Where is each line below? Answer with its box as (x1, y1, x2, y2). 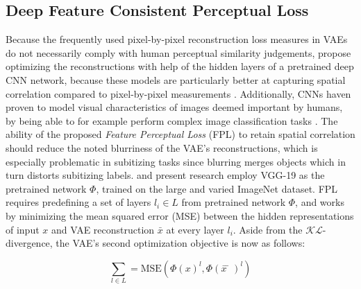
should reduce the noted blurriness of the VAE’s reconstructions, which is (6, 140, 318, 155)
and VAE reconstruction (51, 222, 155, 236)
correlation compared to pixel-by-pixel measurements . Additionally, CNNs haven (6, 86, 351, 100)
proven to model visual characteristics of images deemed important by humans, (6, 100, 343, 114)
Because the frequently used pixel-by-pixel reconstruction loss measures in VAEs (6, 32, 348, 46)
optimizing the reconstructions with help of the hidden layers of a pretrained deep (6, 59, 354, 73)
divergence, (6, 236, 53, 250)
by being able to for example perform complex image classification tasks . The (6, 113, 338, 128)
